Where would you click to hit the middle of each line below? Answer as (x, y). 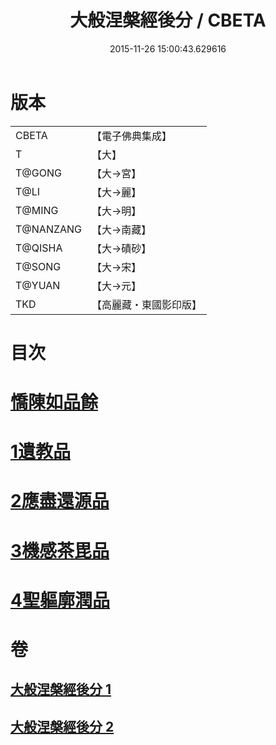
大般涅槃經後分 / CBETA (168, 20)
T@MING (37, 210)
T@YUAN (38, 285)
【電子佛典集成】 (132, 136)
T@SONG (38, 266)
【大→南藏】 (121, 229)
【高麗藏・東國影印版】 (147, 304)
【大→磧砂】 (121, 248)
